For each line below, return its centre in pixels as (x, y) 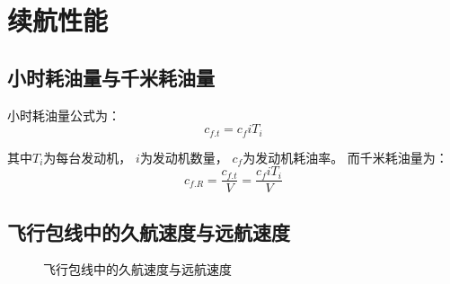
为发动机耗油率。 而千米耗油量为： (345, 157)
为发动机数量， (184, 157)
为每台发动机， (88, 157)
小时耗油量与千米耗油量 (111, 77)
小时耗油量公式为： (64, 115)
